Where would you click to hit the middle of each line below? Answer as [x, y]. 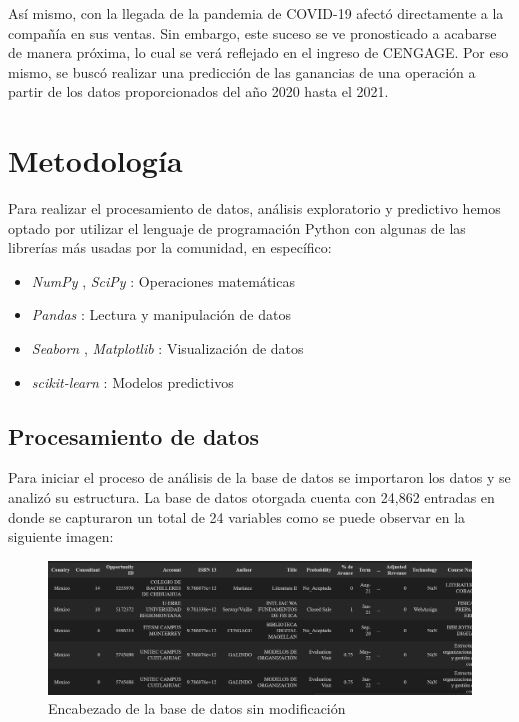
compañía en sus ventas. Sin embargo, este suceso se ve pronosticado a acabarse [252, 32]
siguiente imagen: [61, 536]
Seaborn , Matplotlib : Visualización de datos [167, 348]
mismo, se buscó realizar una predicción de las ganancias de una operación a [242, 71]
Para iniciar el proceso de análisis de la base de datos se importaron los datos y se [259, 477]
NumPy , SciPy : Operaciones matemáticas [163, 280]
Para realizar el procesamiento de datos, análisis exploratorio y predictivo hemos [254, 208]
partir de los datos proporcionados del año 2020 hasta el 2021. [198, 91]
